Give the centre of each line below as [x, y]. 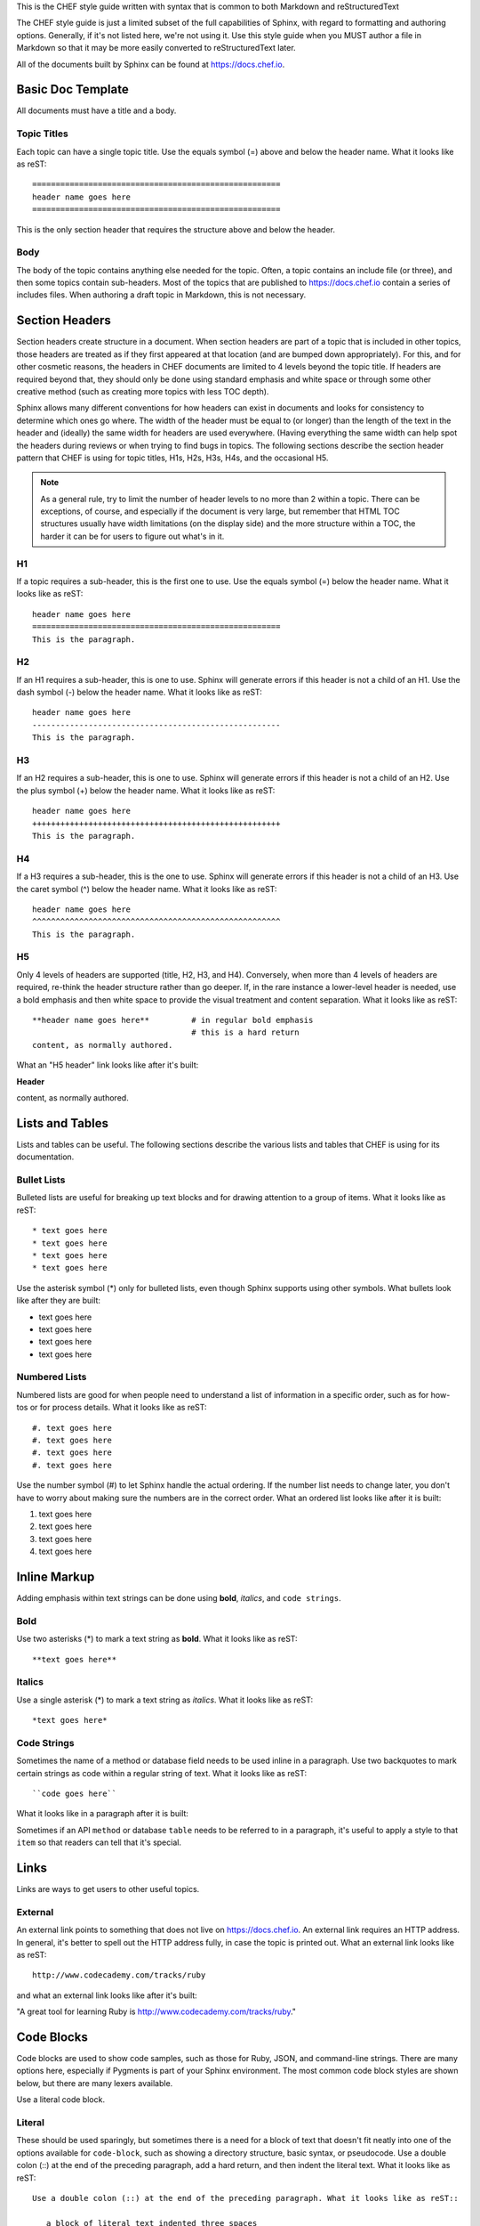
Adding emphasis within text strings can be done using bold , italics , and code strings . [179, 1598]
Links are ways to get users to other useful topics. [108, 1889]
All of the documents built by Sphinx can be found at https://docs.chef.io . [151, 64]
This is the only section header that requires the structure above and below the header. [176, 229]
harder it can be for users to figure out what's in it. [132, 536]
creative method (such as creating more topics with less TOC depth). [143, 391]
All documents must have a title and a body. [96, 110]
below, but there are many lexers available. [95, 2083]
